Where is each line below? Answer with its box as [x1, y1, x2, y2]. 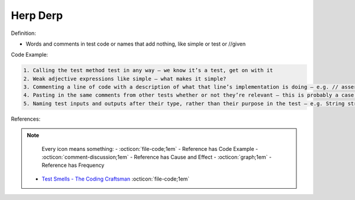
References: [11, 115, 41, 122]
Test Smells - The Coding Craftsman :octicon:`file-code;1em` [41, 175, 190, 182]
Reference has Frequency [41, 162, 105, 169]
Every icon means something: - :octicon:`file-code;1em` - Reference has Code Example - [41, 145, 259, 152]
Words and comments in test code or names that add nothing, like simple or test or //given [25, 40, 246, 47]
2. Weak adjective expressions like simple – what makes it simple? [23, 75, 227, 82]
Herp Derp [11, 9, 63, 22]
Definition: [11, 30, 37, 37]
